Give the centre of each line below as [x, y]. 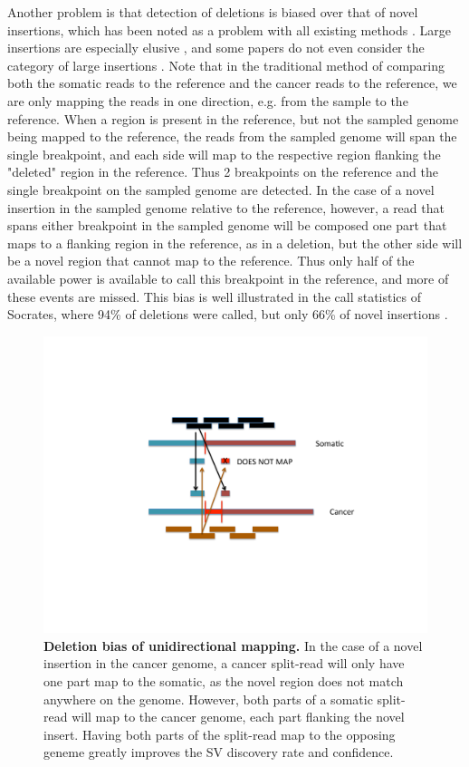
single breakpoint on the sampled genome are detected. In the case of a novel [221, 189]
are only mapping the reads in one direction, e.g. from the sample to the [208, 100]
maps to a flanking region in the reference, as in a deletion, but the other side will [235, 243]
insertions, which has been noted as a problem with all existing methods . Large [229, 29]
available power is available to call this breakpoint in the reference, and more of [228, 278]
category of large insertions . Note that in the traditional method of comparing [226, 65]
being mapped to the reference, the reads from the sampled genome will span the [232, 136]
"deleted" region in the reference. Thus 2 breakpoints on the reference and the [223, 172]
